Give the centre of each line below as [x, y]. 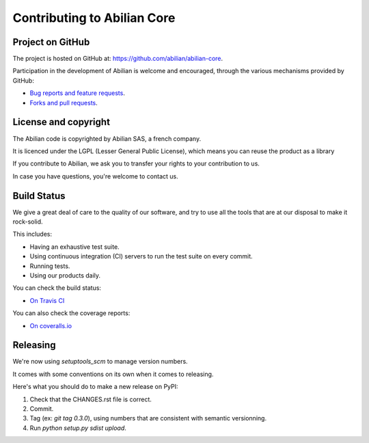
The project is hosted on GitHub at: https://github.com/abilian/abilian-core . [118, 59]
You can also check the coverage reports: [71, 313]
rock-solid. [28, 221]
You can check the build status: [57, 288]
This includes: [32, 234]
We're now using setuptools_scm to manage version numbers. [100, 362]
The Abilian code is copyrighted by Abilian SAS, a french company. [107, 138]
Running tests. [50, 266]
